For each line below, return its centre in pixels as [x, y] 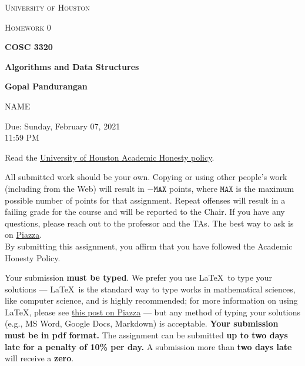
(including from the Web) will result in [75, 188]
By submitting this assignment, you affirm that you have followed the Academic [149, 246]
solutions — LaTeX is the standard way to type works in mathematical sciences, [150, 289]
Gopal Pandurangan [46, 86]
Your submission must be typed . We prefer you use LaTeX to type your [139, 277]
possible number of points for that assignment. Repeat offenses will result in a [145, 200]
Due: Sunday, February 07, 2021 [63, 126]
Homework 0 [28, 27]
